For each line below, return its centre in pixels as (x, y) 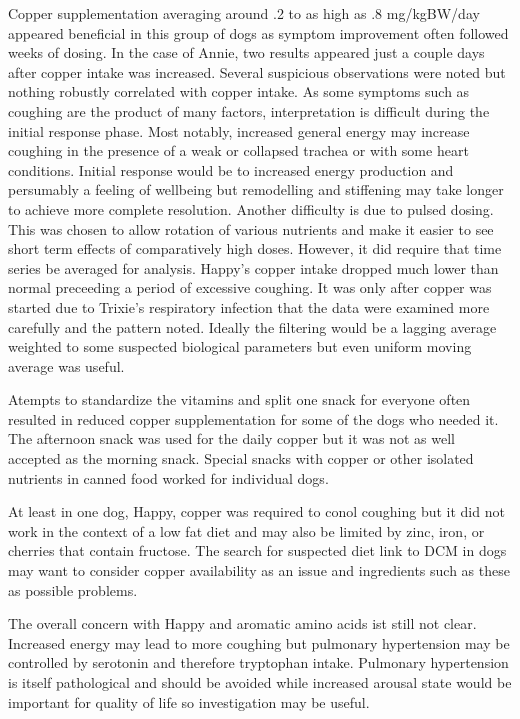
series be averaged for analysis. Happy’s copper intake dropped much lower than (253, 267)
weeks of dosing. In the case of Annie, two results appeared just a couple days (246, 52)
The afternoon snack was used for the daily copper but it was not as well (231, 438)
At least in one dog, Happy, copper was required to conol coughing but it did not (256, 511)
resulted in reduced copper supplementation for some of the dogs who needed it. (253, 418)
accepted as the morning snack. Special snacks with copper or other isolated (241, 458)
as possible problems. (73, 589)
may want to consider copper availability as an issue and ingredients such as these (259, 570)
